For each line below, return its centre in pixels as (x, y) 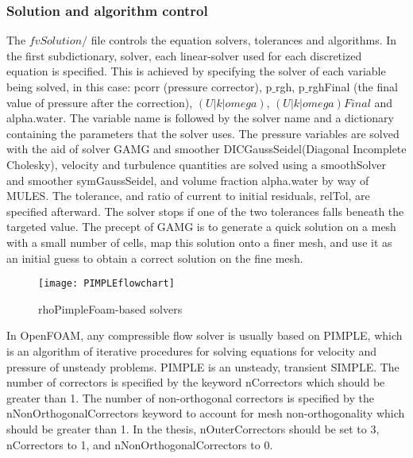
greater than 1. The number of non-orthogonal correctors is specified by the (190, 397)
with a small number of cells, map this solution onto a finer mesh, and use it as (199, 242)
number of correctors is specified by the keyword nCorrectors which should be (196, 382)
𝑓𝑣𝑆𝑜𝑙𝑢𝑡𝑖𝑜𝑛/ (58, 42)
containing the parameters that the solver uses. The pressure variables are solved (203, 133)
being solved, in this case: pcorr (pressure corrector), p (139, 87)
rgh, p (290, 87)
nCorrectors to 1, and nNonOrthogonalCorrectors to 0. (140, 444)
